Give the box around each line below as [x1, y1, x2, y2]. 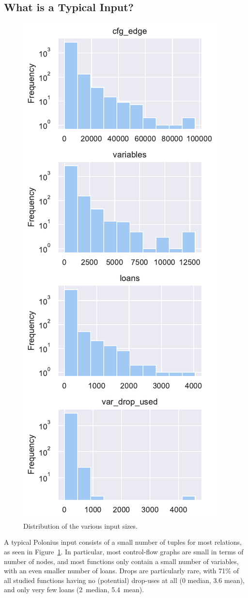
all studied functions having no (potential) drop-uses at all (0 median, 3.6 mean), [4, 575, 245, 585]
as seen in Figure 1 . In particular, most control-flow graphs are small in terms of [4, 546, 244, 556]
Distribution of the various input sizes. [23, 520, 138, 531]
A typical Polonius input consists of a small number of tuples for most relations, [4, 537, 242, 547]
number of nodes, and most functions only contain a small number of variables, [4, 556, 239, 566]
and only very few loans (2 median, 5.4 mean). [4, 584, 144, 595]
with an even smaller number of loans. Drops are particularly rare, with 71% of [4, 566, 239, 576]
